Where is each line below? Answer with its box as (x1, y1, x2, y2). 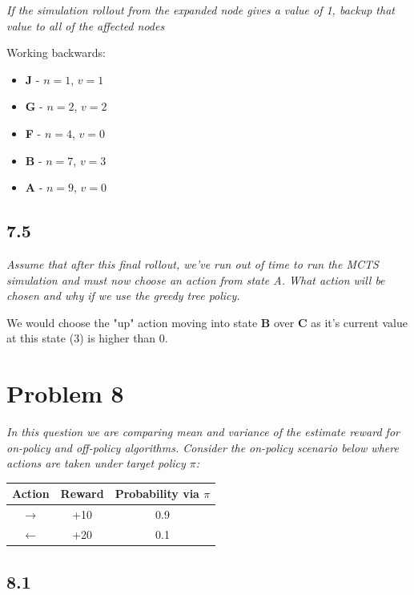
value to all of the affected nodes (6, 17, 165, 34)
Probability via (115, 485, 199, 502)
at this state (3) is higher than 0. (6, 330, 168, 346)
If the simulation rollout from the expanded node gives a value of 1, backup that (6, 2, 395, 18)
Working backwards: (6, 44, 106, 61)
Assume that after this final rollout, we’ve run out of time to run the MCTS (6, 255, 379, 272)
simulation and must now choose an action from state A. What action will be (6, 271, 385, 288)
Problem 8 (6, 377, 124, 410)
